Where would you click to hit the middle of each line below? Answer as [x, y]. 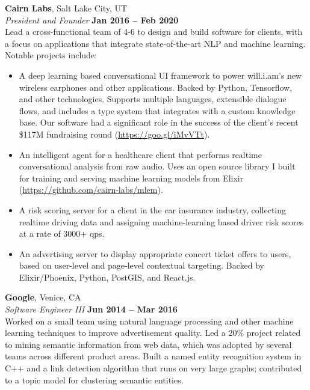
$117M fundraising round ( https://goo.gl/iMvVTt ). [114, 134]
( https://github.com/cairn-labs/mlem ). [91, 190]
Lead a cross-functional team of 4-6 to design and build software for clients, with [154, 32]
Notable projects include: [51, 55]
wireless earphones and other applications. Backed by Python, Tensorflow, [156, 87]
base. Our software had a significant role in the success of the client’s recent [159, 122]
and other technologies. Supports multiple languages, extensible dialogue [153, 99]
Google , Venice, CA [43, 297]
